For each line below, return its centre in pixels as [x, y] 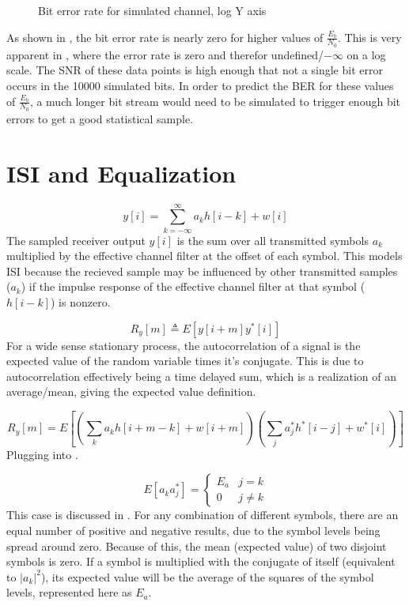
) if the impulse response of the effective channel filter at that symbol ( [193, 286]
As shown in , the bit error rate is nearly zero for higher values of [165, 37]
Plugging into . [42, 454]
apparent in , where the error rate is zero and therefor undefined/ [165, 54]
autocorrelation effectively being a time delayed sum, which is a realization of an [201, 376]
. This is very [369, 37]
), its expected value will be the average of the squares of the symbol [207, 576]
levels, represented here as [69, 592]
